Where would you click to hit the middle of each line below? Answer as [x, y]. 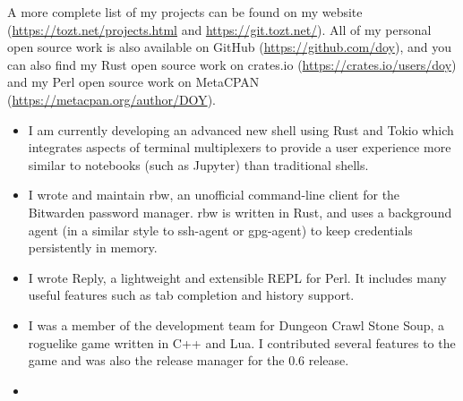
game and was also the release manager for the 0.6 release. [189, 360]
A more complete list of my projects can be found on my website [185, 12]
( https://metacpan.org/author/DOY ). [111, 99]
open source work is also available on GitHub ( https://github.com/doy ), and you [229, 47]
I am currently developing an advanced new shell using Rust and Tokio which [241, 129]
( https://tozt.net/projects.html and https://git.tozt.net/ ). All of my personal [219, 29]
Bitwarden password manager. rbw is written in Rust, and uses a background [240, 212]
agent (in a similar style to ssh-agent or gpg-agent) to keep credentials [220, 230]
